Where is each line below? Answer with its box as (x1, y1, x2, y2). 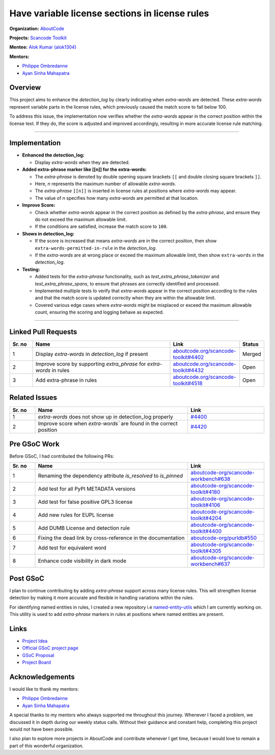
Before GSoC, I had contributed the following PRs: (9, 453, 115, 459)
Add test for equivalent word (38, 544, 106, 552)
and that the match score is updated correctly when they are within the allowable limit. (35, 295, 216, 301)
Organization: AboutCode (9, 25, 65, 32)
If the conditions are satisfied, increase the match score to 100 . (35, 223, 168, 229)
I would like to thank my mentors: (9, 686, 79, 692)
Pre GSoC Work (9, 439, 60, 448)
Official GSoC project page (22, 645, 78, 651)
